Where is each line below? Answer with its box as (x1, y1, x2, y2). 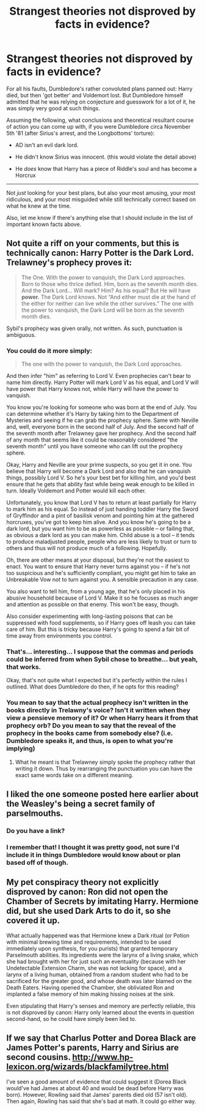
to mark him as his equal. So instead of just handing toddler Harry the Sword (6, 505, 198, 513)
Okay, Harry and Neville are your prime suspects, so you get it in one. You (6, 461, 192, 469)
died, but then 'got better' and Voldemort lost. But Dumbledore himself (6, 91, 184, 99)
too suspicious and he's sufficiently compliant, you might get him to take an (6, 570, 196, 577)
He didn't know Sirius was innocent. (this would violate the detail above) (15, 153, 197, 160)
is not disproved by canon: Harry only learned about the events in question (6, 1009, 195, 1016)
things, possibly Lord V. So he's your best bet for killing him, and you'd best (6, 474, 196, 481)
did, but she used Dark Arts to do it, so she (6, 906, 171, 916)
